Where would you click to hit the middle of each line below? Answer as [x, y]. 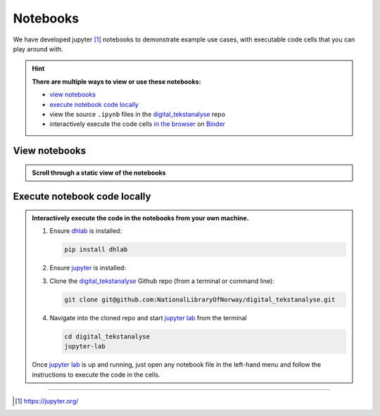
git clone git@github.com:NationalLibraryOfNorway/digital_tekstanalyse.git [200, 300]
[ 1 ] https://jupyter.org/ [47, 401]
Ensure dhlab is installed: [86, 231]
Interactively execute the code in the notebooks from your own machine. [140, 218]
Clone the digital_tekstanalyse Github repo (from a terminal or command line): [162, 281]
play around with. [38, 49]
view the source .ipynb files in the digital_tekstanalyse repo [137, 114]
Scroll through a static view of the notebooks [99, 172]
